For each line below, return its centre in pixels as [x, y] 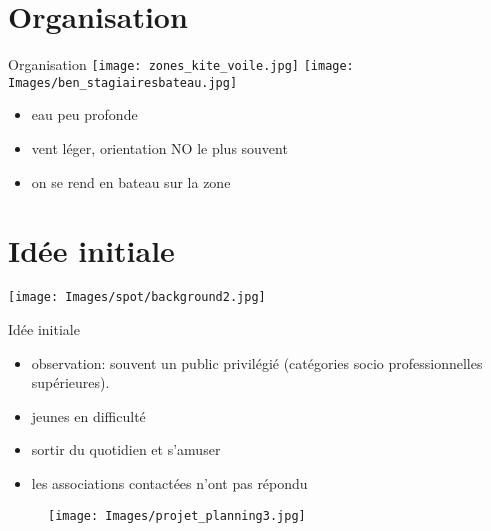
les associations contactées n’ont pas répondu [169, 482]
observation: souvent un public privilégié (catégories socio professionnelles [257, 362]
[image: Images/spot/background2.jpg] [137, 297]
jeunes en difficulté [88, 415]
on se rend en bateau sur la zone [131, 181]
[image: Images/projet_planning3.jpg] [177, 515]
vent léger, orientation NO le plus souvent [159, 148]
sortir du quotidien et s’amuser [126, 449]
